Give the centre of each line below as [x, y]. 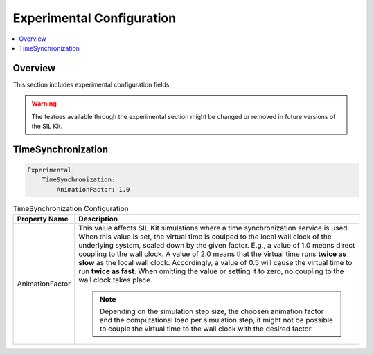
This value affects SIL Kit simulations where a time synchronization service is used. [214, 228]
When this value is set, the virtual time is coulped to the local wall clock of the [205, 237]
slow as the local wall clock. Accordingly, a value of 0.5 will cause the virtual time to [215, 263]
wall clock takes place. [115, 280]
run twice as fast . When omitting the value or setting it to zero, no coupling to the [211, 271]
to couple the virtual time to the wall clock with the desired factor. [206, 329]
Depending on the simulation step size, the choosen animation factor [212, 311]
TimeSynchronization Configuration [71, 208]
